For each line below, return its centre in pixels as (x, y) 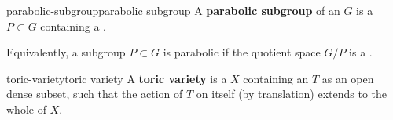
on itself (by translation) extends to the (291, 94)
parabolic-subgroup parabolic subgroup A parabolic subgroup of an (173, 10)
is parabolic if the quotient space (242, 52)
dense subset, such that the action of (95, 94)
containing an (276, 78)
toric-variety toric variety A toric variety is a (117, 78)
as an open (348, 78)
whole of (26, 109)
